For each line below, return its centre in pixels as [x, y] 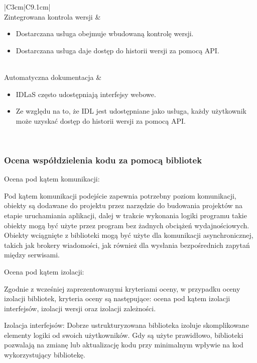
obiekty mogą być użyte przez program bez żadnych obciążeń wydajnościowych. [127, 225]
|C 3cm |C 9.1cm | [27, 7]
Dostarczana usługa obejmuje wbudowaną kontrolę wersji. [105, 33]
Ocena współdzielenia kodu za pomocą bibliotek [103, 160]
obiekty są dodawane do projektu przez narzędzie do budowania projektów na [123, 205]
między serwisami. [32, 255]
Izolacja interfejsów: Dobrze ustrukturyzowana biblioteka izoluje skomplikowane [126, 325]
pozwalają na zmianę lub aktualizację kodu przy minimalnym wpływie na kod [124, 345]
